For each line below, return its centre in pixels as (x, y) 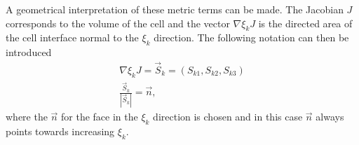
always (330, 117)
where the (27, 117)
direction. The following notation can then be (251, 37)
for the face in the (100, 117)
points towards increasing (60, 131)
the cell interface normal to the (72, 37)
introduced (29, 52)
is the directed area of (305, 23)
